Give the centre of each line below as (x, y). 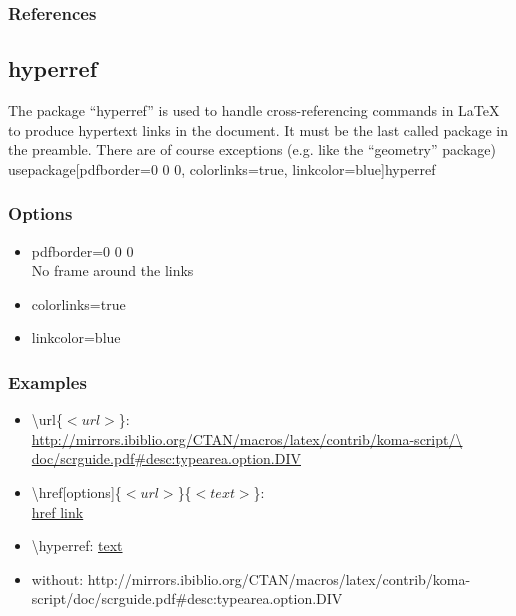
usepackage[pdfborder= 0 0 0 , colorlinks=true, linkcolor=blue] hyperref (222, 168)
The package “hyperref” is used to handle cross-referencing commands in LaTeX (254, 110)
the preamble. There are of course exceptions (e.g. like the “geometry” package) (252, 149)
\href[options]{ (76, 492)
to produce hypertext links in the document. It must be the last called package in (258, 129)
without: (57, 578)
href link (57, 511)
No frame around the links (112, 270)
